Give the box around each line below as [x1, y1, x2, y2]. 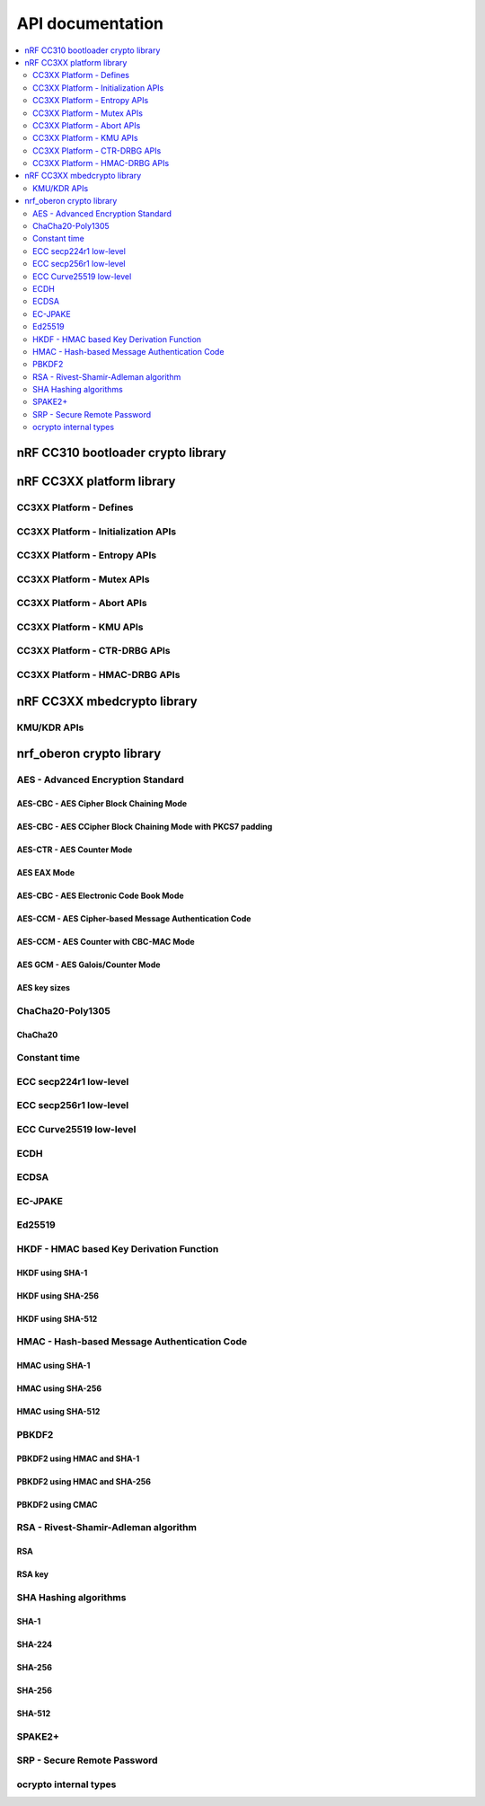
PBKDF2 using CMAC [16, 1499, 98, 1510]
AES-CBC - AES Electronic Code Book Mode [16, 890, 184, 901]
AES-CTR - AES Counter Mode [16, 844, 133, 855]
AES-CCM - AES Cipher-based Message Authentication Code [16, 912, 251, 924]
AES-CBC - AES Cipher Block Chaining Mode [16, 797, 188, 808]
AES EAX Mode [16, 867, 75, 877]
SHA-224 [16, 1639, 53, 1650]
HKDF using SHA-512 [16, 1313, 98, 1324]
